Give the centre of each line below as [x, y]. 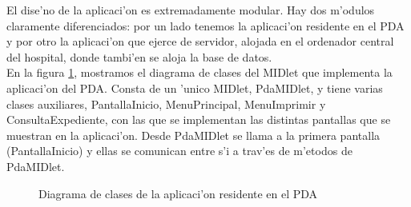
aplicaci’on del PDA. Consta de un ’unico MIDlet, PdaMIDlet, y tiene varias [195, 88]
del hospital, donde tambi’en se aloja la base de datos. [139, 56]
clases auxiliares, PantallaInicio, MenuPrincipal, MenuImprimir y [166, 103]
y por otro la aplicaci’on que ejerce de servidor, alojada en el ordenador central [200, 41]
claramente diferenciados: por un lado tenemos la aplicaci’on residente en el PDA [205, 25]
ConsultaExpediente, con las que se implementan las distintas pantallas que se [199, 119]
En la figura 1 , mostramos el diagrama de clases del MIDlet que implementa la [199, 72]
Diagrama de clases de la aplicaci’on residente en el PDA [178, 193]
